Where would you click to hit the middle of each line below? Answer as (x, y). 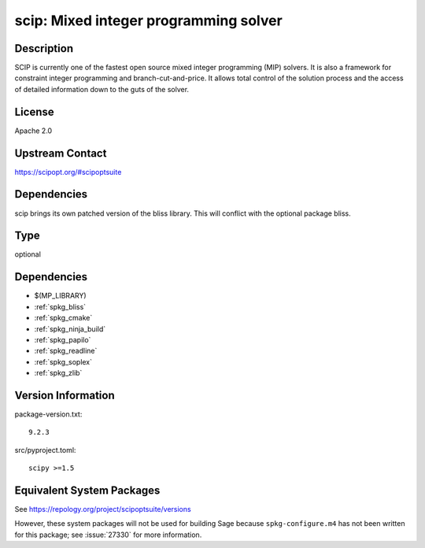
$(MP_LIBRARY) (60, 296)
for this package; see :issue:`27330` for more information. (108, 535)
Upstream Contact (61, 153)
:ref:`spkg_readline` (66, 351)
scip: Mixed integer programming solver (148, 20)
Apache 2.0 (33, 131)
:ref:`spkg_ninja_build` (70, 329)
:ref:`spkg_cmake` (63, 318)
